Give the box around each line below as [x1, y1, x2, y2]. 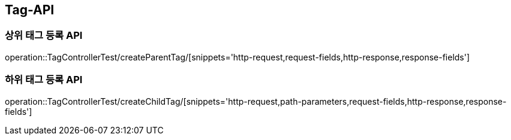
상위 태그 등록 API [5, 29, 83, 42]
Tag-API [5, 2, 55, 17]
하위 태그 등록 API [5, 74, 83, 86]
